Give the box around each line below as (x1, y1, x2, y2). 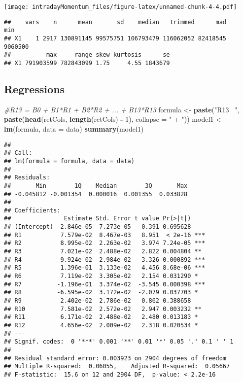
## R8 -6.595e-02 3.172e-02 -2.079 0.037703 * (4, 289, 198, 296)
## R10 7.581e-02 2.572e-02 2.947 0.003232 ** (4, 305, 202, 313)
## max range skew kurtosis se (4, 51, 170, 59)
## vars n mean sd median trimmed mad (4, 18, 227, 26)
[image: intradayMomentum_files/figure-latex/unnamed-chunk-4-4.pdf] (4, 3, 237, 10)
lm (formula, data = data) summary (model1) (4, 123, 144, 134)
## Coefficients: (4, 207, 61, 214)
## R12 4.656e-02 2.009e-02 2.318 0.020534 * (4, 322, 198, 329)
